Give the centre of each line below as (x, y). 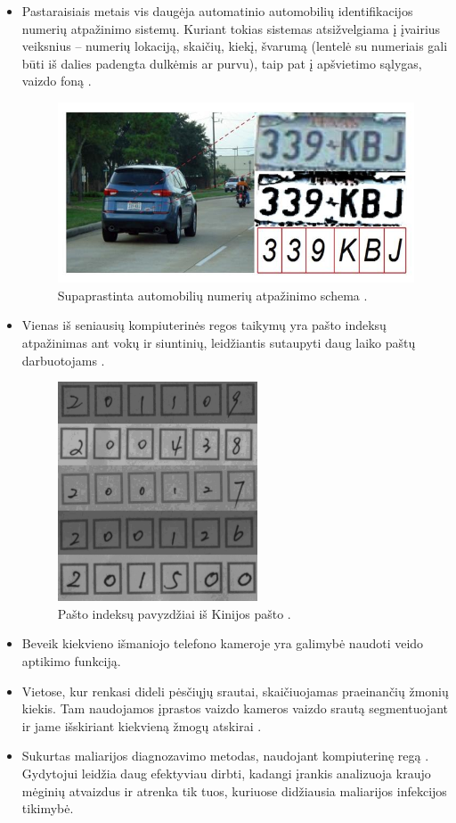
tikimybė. (48, 808)
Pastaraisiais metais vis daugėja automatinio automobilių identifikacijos (217, 11)
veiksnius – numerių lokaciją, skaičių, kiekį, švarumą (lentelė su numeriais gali (235, 46)
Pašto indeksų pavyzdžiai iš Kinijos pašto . (174, 613)
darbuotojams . (63, 360)
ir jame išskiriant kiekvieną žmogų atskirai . (142, 725)
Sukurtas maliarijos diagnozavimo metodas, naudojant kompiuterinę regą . (225, 756)
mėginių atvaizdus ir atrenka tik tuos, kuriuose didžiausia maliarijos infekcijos (234, 790)
